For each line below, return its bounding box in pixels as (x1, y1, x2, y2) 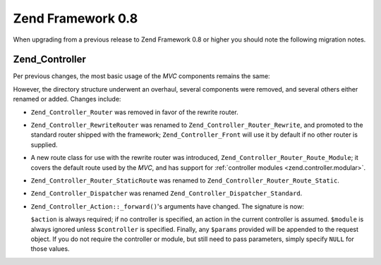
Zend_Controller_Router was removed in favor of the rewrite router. (30, 108, 239, 116)
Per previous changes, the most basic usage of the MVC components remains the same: (13, 72, 271, 80)
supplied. (30, 140, 58, 149)
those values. (30, 245, 70, 253)
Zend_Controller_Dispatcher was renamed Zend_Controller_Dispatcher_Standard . (30, 189, 303, 197)
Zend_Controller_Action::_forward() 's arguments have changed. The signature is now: (30, 202, 305, 211)
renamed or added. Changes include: (13, 95, 121, 104)
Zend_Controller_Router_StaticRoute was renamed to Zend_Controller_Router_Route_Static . (30, 176, 340, 185)
